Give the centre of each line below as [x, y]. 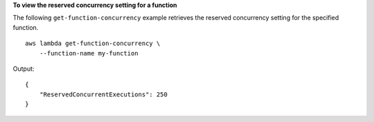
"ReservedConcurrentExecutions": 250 [103, 94]
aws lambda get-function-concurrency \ [93, 44]
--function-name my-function [89, 53]
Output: [24, 69]
